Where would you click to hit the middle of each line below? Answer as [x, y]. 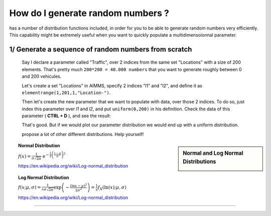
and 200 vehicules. [42, 76]
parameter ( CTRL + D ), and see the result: [66, 116]
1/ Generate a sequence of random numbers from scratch [101, 49]
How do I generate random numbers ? [89, 13]
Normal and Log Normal [213, 153]
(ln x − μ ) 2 [79, 185]
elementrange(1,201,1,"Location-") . [66, 92]
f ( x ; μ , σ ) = [30, 187]
